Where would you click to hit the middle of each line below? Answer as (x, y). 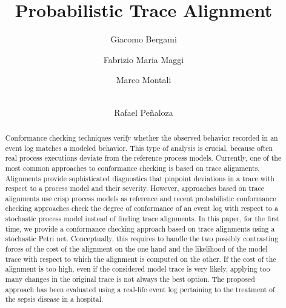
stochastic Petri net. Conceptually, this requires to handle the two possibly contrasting (142, 239)
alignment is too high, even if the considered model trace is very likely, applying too (138, 269)
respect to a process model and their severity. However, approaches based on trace (135, 188)
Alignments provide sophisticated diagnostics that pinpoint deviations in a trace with (140, 178)
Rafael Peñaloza (144, 112)
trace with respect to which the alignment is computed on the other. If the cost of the (141, 259)
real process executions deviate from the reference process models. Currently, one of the (143, 158)
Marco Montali (144, 80)
